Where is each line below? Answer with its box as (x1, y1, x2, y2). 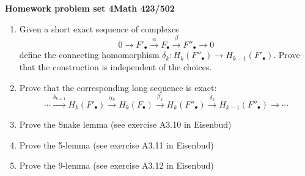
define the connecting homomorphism (19, 48, 160, 61)
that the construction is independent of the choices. (19, 61, 212, 73)
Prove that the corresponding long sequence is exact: (19, 81, 217, 94)
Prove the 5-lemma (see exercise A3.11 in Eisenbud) (19, 138, 214, 151)
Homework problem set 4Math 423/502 (5, 2, 175, 14)
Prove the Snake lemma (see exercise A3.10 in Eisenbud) (19, 117, 232, 130)
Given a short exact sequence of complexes (19, 22, 179, 35)
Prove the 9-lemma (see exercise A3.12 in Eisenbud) (19, 159, 214, 172)
